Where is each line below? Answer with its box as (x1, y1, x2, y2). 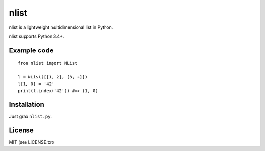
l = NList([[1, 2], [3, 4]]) (18, 74, 88, 80)
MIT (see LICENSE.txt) (9, 139, 54, 145)
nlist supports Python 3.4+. (9, 33, 64, 39)
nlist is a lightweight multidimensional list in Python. (9, 25, 113, 30)
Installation (9, 101, 44, 109)
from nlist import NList (18, 60, 78, 66)
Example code (9, 46, 53, 54)
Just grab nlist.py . (9, 113, 52, 119)
